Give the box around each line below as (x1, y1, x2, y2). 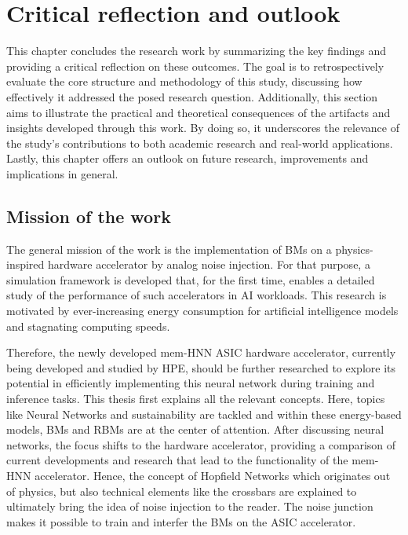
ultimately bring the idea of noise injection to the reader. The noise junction (6, 498, 373, 515)
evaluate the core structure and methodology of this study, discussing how (6, 73, 362, 90)
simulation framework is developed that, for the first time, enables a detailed (6, 271, 375, 288)
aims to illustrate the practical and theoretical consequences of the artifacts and (6, 104, 391, 120)
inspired (6, 256, 45, 273)
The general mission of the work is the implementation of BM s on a (6, 240, 332, 257)
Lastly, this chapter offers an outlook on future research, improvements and (6, 150, 369, 167)
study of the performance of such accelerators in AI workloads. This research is (6, 287, 387, 303)
